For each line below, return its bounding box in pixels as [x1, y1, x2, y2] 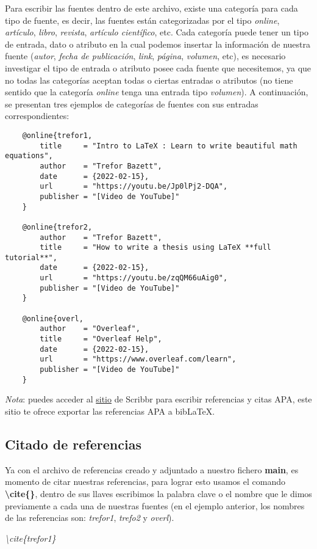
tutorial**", [5, 253, 57, 262]
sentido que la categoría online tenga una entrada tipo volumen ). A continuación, [5, 85, 308, 98]
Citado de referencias [5, 434, 141, 453]
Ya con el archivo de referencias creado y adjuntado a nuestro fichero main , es [5, 463, 299, 476]
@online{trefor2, [22, 222, 93, 231]
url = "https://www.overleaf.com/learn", [40, 355, 237, 364]
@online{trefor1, [22, 131, 93, 140]
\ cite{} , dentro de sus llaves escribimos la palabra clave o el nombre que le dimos [5, 487, 312, 500]
